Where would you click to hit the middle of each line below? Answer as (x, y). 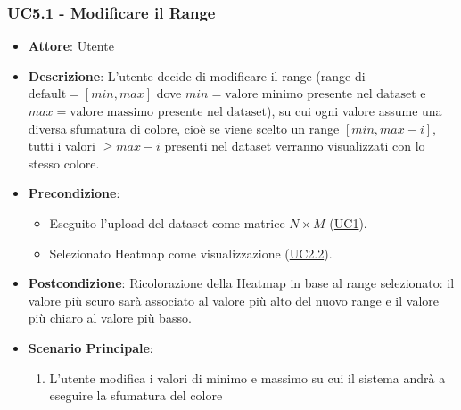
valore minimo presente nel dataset (321, 95)
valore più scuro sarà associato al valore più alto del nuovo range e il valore (233, 300)
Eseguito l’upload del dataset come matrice (167, 222)
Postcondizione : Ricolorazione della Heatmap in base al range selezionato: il (241, 283)
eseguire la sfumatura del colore (136, 395)
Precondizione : (74, 193)
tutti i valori (62, 146)
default (47, 95)
